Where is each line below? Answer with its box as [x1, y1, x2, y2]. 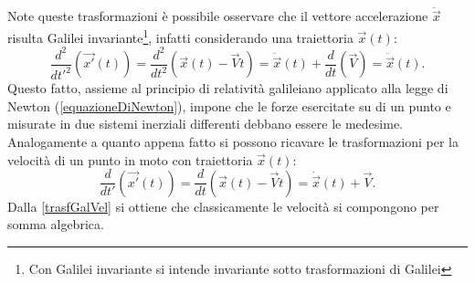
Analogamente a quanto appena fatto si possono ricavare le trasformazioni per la [7, 131, 459, 151]
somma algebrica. [7, 215, 104, 234]
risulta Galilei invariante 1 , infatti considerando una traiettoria [7, 26, 354, 47]
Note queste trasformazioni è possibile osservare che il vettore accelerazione [7, 6, 428, 26]
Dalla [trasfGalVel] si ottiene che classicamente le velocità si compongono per [7, 196, 439, 215]
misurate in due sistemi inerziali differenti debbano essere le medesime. [7, 114, 404, 133]
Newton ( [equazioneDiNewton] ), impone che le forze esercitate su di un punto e [7, 96, 451, 115]
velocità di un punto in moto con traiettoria [7, 150, 253, 169]
